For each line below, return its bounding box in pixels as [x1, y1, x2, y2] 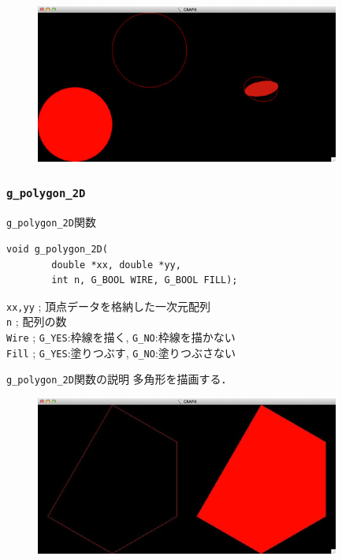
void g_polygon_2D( [6, 243, 108, 255]
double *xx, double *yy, [51, 259, 181, 271]
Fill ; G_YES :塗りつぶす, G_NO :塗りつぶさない [6, 344, 236, 360]
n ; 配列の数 [6, 313, 67, 330]
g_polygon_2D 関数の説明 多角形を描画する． [6, 371, 232, 387]
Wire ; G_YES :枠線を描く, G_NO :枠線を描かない [6, 329, 236, 345]
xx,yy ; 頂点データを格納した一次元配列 [6, 297, 211, 314]
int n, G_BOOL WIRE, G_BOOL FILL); [51, 274, 238, 286]
